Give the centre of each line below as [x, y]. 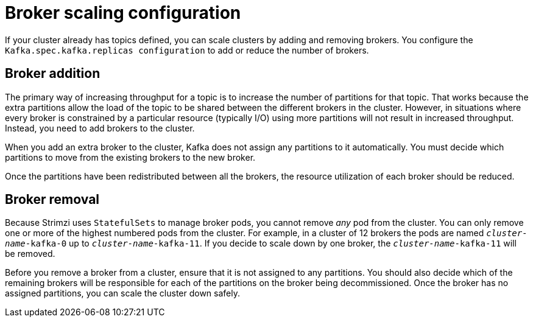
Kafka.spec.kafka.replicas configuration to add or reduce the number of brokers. [187, 50]
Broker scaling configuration [123, 13]
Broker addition [53, 74]
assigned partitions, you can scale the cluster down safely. [123, 293]
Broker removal [52, 200]
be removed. [30, 254]
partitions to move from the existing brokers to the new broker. [130, 157]
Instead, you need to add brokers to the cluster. [100, 128]
